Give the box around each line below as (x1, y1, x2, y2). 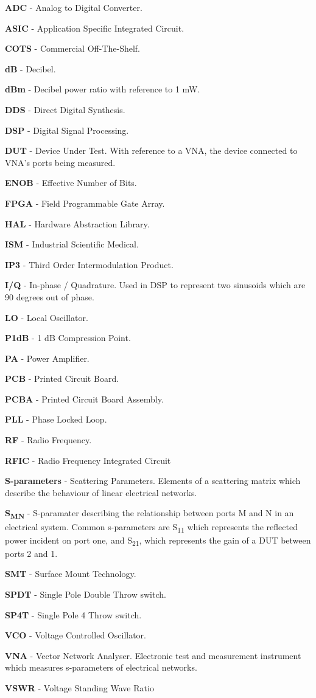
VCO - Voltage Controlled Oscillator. (5, 629, 146, 641)
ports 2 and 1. (5, 547, 58, 559)
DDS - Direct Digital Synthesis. (5, 103, 125, 116)
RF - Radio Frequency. (5, 434, 92, 446)
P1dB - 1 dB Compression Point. (5, 331, 131, 344)
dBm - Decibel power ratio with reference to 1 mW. (5, 83, 200, 95)
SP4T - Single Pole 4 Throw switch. (5, 608, 142, 621)
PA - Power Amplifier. (5, 351, 90, 364)
